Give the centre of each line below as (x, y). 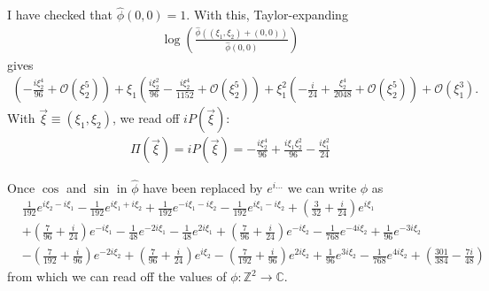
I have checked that (60, 15)
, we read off (146, 118)
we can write (322, 187)
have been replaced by (203, 187)
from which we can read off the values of (117, 276)
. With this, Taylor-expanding (267, 15)
